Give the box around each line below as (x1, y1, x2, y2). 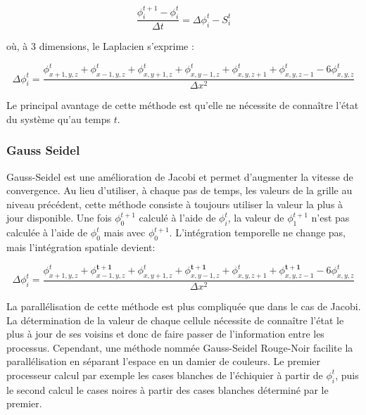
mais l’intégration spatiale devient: (6, 240, 156, 255)
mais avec (103, 225, 146, 240)
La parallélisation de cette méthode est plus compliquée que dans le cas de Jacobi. (6, 298, 361, 313)
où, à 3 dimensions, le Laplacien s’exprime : (6, 39, 194, 53)
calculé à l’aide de (139, 210, 216, 225)
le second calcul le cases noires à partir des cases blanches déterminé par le (6, 382, 329, 397)
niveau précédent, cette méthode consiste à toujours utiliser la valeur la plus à (6, 196, 343, 211)
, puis (335, 367, 359, 382)
